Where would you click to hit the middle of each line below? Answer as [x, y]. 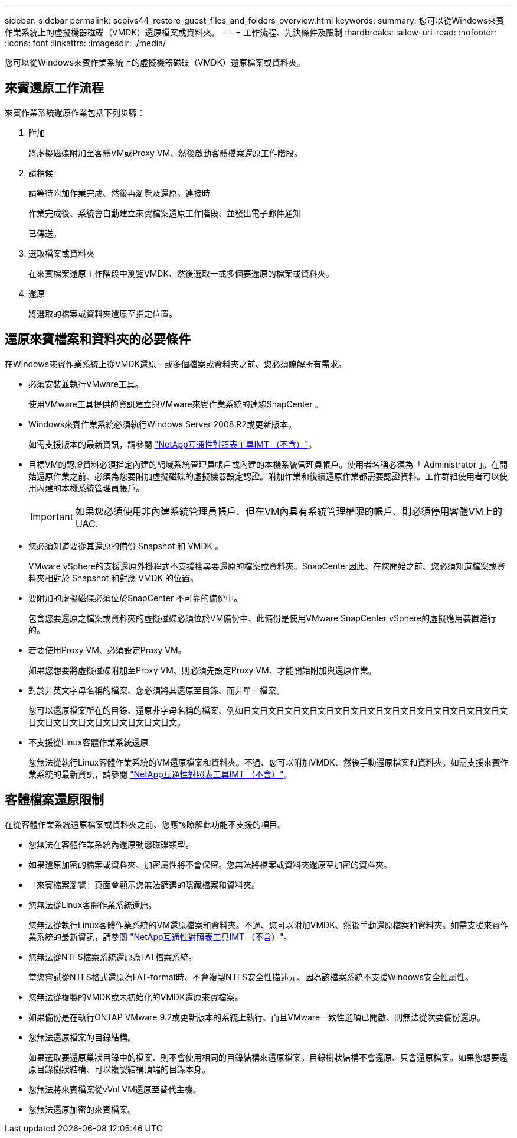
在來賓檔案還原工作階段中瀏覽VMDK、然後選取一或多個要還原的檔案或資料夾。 [181, 273]
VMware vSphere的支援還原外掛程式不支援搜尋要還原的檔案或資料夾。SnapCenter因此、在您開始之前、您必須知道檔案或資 [267, 566]
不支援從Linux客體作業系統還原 [89, 742]
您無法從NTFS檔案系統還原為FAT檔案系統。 [113, 957]
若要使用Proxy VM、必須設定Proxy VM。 [107, 650]
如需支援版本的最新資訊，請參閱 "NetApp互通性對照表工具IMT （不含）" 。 [173, 444]
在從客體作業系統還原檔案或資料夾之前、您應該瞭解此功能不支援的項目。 [145, 824]
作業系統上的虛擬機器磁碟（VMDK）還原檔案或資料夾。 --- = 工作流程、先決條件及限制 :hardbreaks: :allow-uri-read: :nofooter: [251, 32]
